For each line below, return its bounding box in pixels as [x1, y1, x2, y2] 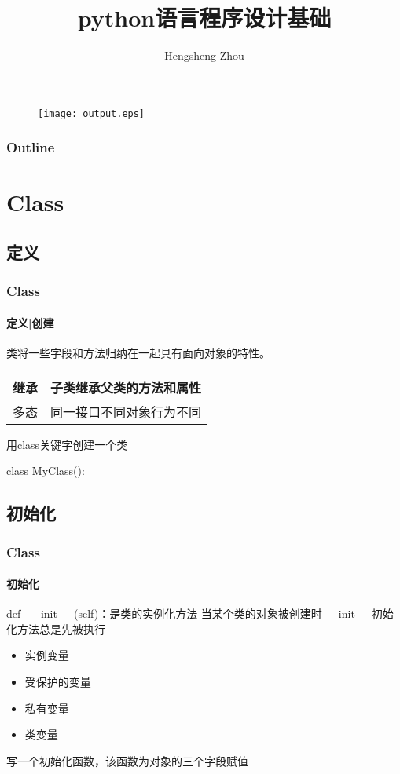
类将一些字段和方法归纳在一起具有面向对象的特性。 [6, 345, 270, 361]
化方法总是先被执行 [6, 620, 105, 637]
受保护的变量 [24, 674, 91, 689]
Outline [6, 137, 55, 157]
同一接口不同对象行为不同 [50, 402, 202, 421]
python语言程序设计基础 [77, 2, 332, 34]
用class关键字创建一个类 [6, 436, 128, 452]
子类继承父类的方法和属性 [50, 378, 202, 396]
